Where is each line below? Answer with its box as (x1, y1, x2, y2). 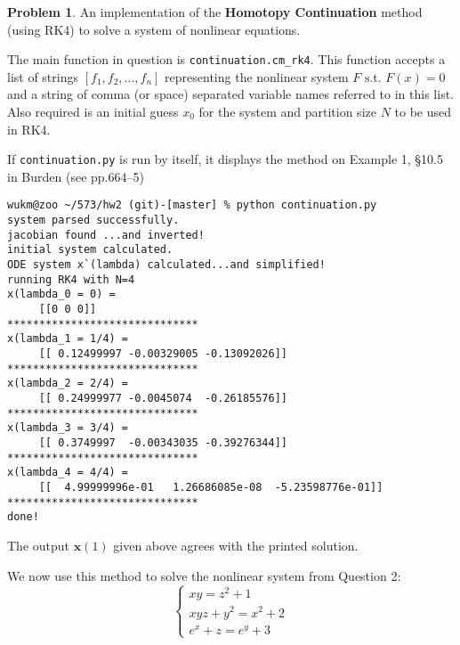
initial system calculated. (7, 243, 174, 257)
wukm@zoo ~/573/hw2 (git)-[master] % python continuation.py (7, 199, 377, 212)
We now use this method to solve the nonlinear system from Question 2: (7, 566, 401, 584)
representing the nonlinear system (165, 67, 349, 86)
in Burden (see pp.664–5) (7, 167, 144, 185)
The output (7, 535, 70, 554)
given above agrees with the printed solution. (113, 535, 359, 554)
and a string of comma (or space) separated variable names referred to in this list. (7, 85, 454, 103)
